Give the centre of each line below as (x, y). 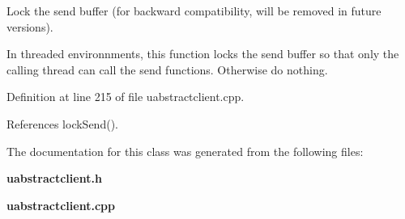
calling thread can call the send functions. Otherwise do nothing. (167, 69)
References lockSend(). (62, 123)
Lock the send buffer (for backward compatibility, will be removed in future (194, 11)
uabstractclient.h (54, 178)
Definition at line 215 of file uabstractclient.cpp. (126, 97)
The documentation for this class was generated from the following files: (185, 151)
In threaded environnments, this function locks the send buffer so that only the (203, 54)
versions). (30, 26)
